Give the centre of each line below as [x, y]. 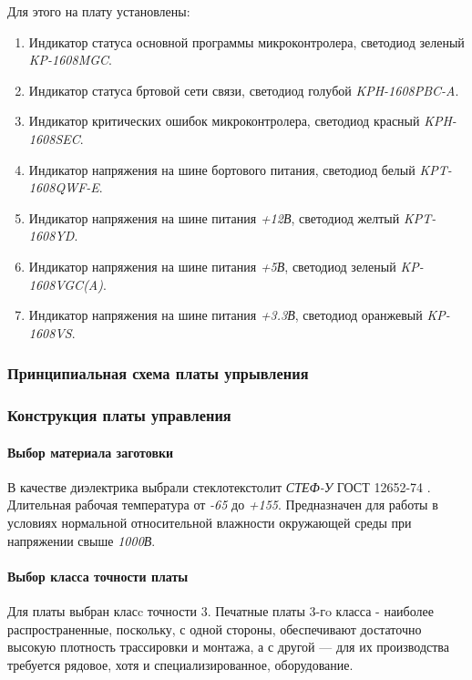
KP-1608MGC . [71, 60]
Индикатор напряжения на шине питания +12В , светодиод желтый [214, 217]
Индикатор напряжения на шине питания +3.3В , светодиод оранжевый [226, 315]
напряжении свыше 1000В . [82, 540]
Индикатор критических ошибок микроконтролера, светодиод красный [224, 121]
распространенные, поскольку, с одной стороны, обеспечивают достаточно [215, 628]
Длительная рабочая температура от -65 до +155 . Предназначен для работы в [223, 505]
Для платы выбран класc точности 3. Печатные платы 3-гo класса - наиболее [221, 610]
